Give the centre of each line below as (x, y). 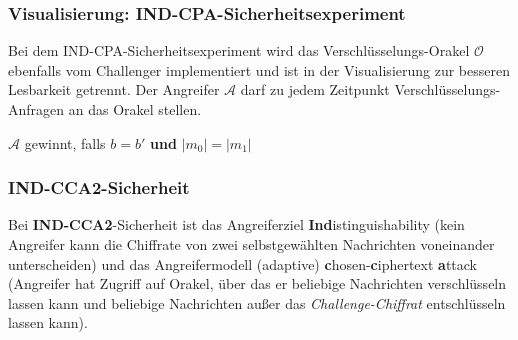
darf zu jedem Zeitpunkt (315, 89)
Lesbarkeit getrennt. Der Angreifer (114, 89)
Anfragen (36, 109)
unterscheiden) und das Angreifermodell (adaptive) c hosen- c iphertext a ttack (243, 263)
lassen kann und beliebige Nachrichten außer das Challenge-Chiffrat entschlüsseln (257, 302)
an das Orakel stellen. (135, 109)
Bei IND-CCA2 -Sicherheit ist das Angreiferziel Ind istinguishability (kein (236, 224)
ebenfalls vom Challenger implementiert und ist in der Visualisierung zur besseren (259, 69)
